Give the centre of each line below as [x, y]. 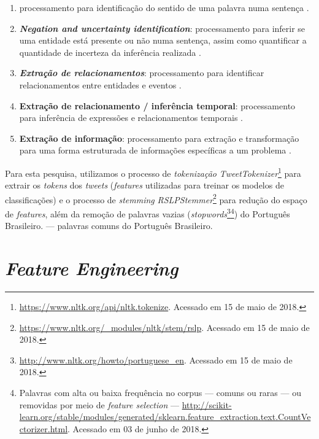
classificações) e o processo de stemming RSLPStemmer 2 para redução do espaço [156, 198]
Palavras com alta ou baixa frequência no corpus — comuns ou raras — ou [160, 392]
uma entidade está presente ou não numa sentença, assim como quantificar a [163, 40]
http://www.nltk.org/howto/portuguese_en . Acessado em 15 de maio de [156, 359]
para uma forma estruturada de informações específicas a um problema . [155, 150]
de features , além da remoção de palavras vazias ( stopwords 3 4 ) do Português [148, 213]
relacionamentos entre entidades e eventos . [100, 84]
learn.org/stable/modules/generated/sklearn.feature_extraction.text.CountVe [165, 417]
